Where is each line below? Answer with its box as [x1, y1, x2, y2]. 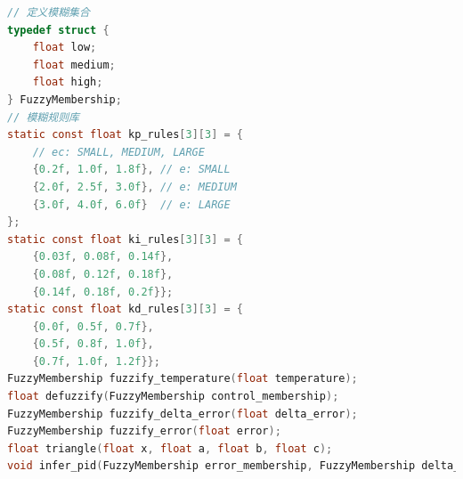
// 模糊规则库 [7, 110, 79, 124]
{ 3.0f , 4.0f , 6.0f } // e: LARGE [32, 198, 231, 211]
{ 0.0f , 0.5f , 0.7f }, [32, 320, 154, 333]
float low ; [32, 41, 97, 54]
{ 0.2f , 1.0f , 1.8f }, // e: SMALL [32, 163, 231, 176]
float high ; [32, 76, 103, 89]
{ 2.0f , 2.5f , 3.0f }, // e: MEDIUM [32, 180, 237, 193]
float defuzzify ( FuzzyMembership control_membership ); [7, 390, 339, 403]
